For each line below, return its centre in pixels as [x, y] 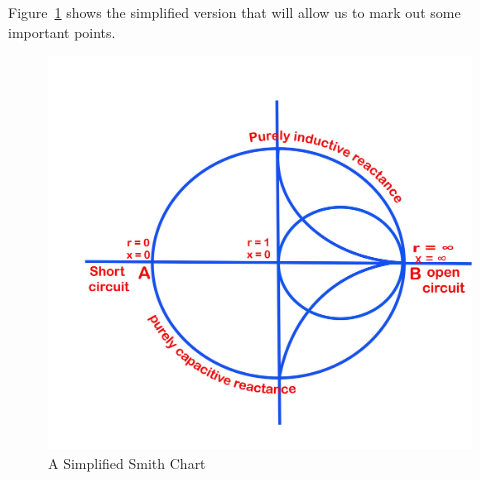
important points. [62, 31]
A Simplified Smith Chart [127, 462]
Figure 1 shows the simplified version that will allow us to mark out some [234, 12]
